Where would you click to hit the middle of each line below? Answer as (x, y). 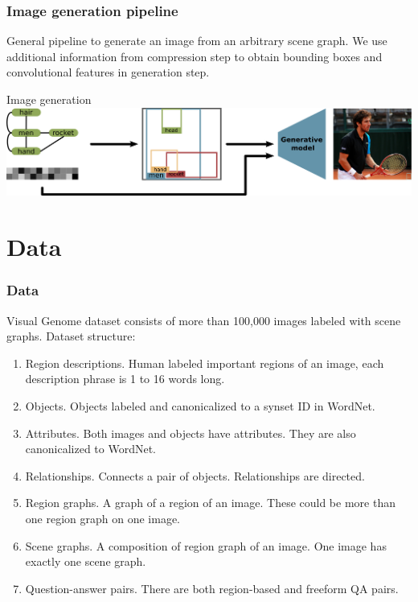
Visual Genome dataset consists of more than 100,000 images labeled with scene (204, 320)
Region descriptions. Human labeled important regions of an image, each (205, 363)
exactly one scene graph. (86, 561)
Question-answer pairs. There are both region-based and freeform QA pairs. (212, 588)
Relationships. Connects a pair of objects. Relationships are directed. (195, 475)
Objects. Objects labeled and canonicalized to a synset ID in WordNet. (200, 406)
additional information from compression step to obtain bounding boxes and (195, 56)
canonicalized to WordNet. (91, 449)
